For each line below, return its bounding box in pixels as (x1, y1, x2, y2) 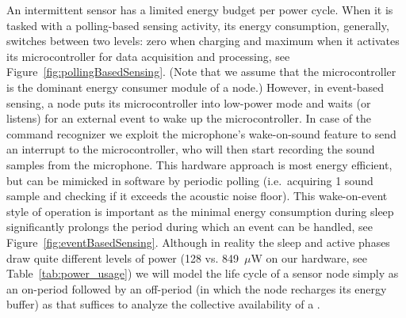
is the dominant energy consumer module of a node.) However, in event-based (6, 78, 384, 95)
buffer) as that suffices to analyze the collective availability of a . (6, 296, 320, 312)
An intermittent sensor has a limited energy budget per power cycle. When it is (6, 2, 393, 17)
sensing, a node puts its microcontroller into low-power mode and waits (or (6, 94, 371, 111)
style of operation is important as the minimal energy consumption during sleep (6, 203, 394, 219)
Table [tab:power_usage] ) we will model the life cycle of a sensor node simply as (6, 265, 399, 282)
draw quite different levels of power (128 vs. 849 (6, 249, 239, 266)
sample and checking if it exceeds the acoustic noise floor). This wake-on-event (6, 187, 388, 204)
